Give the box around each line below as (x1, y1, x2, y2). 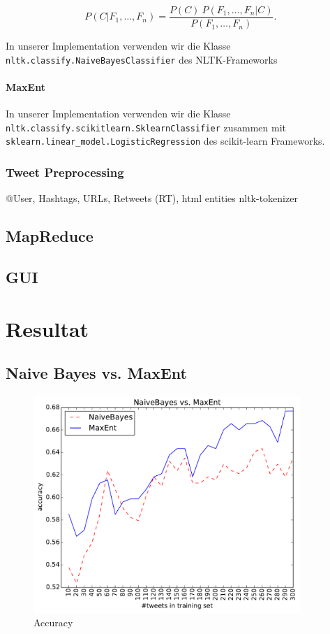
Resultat (6, 314, 89, 343)
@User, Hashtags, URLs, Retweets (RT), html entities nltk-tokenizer (6, 191, 298, 206)
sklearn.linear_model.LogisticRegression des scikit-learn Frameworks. (6, 134, 325, 148)
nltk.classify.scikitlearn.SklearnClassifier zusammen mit (6, 120, 286, 134)
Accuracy (33, 615, 73, 630)
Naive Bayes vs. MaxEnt (6, 362, 187, 384)
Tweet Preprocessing (6, 163, 124, 180)
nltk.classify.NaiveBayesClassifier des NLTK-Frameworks (6, 52, 278, 66)
